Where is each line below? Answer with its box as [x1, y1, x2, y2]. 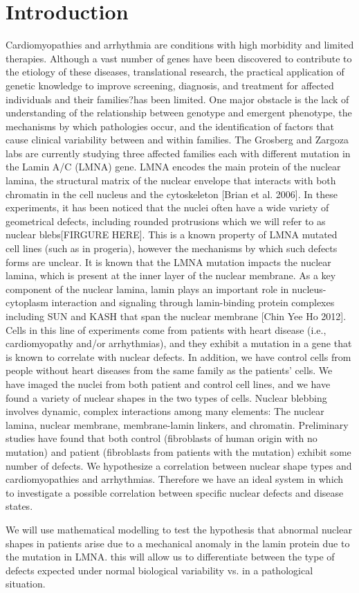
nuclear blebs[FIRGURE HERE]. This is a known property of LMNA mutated [6, 227, 338, 242]
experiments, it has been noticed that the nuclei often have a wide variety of [6, 200, 329, 215]
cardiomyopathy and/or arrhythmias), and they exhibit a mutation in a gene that [6, 336, 352, 351]
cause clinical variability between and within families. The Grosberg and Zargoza [6, 132, 349, 147]
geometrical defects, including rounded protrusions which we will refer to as [6, 213, 326, 228]
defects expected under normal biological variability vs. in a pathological [6, 563, 313, 577]
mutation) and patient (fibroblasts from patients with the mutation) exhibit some [6, 444, 351, 459]
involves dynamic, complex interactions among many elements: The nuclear [6, 404, 324, 418]
